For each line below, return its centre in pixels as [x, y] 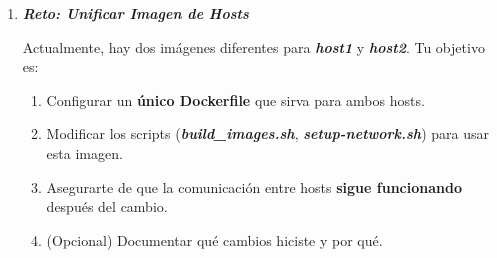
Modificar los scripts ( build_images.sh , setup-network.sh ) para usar [267, 133]
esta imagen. [84, 152]
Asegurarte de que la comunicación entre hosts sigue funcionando [254, 186]
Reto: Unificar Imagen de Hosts [135, 13]
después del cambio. [107, 206]
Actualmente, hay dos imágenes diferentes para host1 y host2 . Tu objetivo [253, 46]
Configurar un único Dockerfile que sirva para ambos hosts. [235, 99]
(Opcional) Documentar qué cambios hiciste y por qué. [214, 239]
